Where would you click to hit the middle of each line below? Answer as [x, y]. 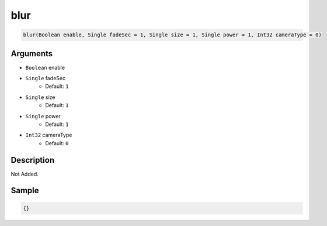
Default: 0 [57, 143]
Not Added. [25, 174]
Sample [25, 191]
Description [33, 160]
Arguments [32, 54]
